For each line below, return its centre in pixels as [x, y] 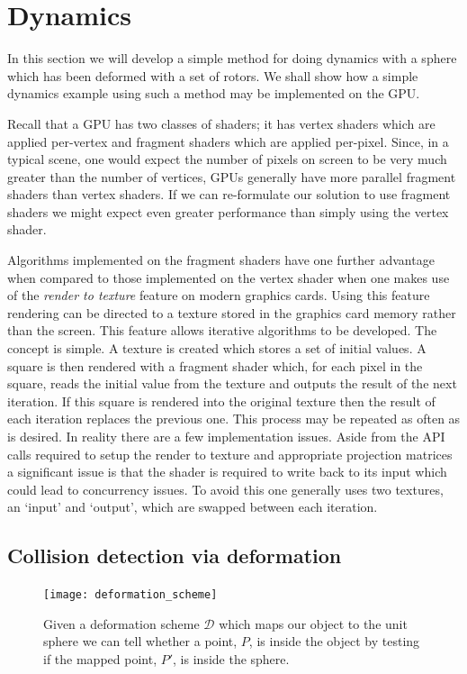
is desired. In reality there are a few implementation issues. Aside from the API [226, 436]
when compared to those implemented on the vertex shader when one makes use [229, 277]
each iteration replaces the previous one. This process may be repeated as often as [234, 419]
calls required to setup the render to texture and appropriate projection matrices [230, 454]
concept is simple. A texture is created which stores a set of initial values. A [217, 348]
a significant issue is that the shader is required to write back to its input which [227, 472]
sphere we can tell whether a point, [140, 641]
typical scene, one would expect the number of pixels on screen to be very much [227, 159]
